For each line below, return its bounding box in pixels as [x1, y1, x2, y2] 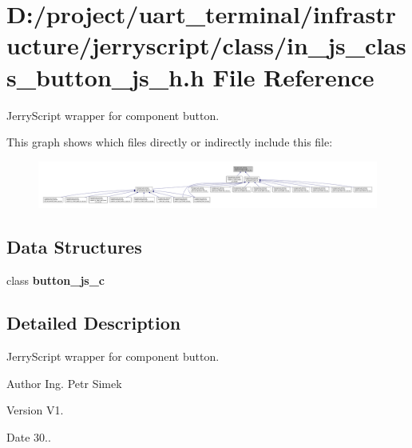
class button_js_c [6, 271, 105, 288]
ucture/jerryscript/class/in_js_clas [6, 29, 406, 62]
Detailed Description [6, 310, 181, 335]
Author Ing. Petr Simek [6, 374, 122, 391]
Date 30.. [6, 429, 51, 446]
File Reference [212, 60, 374, 93]
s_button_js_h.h [6, 60, 204, 93]
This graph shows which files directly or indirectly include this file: [6, 134, 333, 150]
